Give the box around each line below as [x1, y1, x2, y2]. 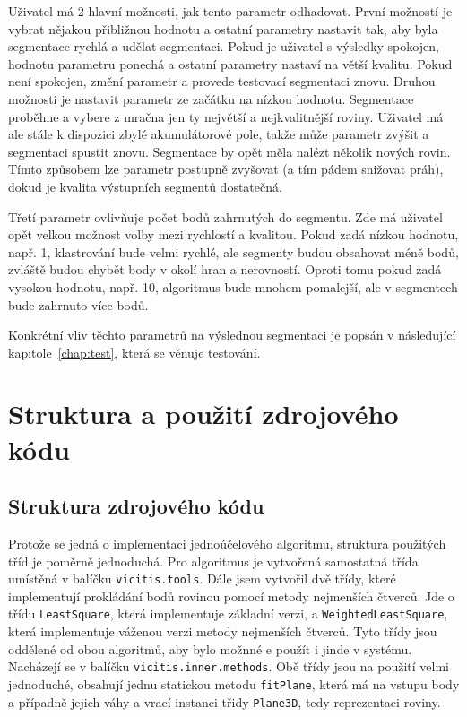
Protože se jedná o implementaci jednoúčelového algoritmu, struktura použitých [8, 534, 446, 553]
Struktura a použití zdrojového [8, 395, 399, 432]
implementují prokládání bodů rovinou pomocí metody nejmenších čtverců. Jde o [8, 586, 454, 605]
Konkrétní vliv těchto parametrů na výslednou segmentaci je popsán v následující [8, 325, 456, 344]
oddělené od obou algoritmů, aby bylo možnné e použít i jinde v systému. [8, 639, 412, 658]
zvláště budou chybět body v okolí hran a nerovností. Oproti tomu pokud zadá [8, 260, 442, 279]
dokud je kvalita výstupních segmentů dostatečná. [8, 177, 282, 195]
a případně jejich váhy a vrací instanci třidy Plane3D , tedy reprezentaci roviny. [8, 692, 441, 711]
